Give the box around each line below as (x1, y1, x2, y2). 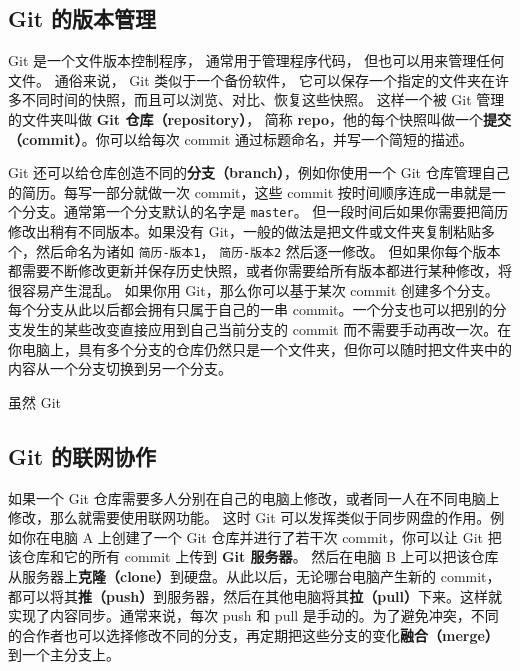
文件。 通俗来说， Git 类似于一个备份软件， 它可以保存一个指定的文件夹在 (8, 69, 495, 90)
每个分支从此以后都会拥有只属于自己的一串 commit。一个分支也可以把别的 (8, 299, 493, 320)
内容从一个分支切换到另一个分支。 (8, 358, 232, 379)
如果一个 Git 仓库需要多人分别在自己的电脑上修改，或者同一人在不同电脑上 (8, 487, 500, 508)
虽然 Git (8, 391, 61, 412)
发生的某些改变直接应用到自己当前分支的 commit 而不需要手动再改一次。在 (21, 319, 512, 340)
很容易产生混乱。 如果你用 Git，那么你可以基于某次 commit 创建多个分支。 (8, 279, 499, 300)
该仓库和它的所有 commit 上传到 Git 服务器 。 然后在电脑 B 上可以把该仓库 (8, 546, 499, 567)
